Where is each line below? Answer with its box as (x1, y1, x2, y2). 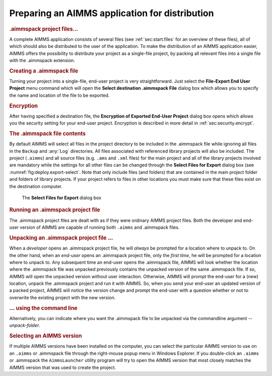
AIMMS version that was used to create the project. (9, 364, 116, 370)
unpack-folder (9, 323, 39, 329)
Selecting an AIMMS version (9, 333, 83, 340)
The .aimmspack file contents (9, 130, 86, 137)
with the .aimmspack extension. (9, 57, 76, 63)
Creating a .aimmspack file (9, 67, 79, 74)
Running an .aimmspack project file (9, 207, 100, 214)
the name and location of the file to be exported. (9, 92, 110, 98)
